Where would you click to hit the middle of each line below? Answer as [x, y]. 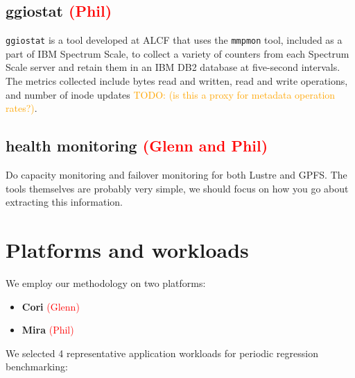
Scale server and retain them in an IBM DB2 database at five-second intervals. [173, 67]
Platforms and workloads [127, 249]
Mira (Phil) [48, 330]
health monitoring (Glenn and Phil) [137, 146]
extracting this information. [64, 202]
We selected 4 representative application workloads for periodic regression [162, 353]
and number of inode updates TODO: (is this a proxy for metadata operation [171, 94]
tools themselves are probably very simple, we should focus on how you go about [177, 188]
